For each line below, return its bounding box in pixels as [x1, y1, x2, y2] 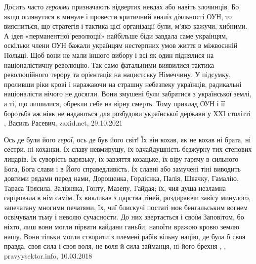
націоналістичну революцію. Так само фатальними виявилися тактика [4, 59, 214, 70]
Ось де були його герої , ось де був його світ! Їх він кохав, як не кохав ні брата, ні [4, 134, 251, 144]
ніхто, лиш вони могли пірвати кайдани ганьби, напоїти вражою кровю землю [4, 221, 239, 232]
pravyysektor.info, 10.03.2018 [4, 250, 92, 261]
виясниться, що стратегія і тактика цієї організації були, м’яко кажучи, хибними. [4, 21, 248, 31]
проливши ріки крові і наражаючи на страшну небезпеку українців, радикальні [4, 79, 242, 89]
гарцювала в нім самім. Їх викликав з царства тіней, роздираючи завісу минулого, [4, 192, 251, 203]
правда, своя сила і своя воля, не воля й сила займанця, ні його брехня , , [4, 241, 226, 251]
